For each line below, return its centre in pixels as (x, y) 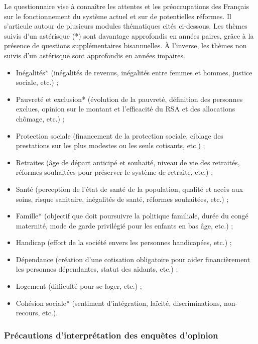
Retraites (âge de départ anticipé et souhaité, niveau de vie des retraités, (128, 162)
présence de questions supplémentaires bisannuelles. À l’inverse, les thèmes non (125, 45)
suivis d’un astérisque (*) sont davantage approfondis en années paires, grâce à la (129, 35)
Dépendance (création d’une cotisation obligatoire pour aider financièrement (133, 259)
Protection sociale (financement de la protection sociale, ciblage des (119, 135)
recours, (28, 313)
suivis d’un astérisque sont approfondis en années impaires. (95, 55)
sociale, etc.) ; (37, 82)
